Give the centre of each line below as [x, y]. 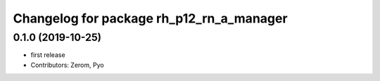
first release [48, 55]
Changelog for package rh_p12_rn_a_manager [150, 18]
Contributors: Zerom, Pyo [68, 65]
